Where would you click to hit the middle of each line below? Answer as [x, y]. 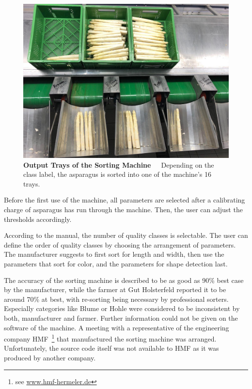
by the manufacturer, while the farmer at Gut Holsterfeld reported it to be [115, 289]
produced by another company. [50, 357]
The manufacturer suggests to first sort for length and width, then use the [114, 254]
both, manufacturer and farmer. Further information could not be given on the [121, 318]
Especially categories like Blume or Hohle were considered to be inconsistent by [122, 308]
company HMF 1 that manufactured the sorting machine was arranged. [110, 338]
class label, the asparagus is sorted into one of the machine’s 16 [117, 174]
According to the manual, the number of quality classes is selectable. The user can [126, 235]
